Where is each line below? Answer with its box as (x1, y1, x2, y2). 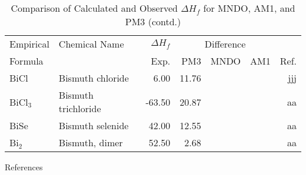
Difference (204, 37, 246, 51)
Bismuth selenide (58, 119, 129, 132)
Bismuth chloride (58, 71, 129, 85)
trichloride (58, 102, 101, 115)
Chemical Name (58, 37, 124, 51)
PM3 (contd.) (125, 15, 181, 28)
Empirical (9, 37, 49, 51)
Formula (9, 54, 44, 68)
